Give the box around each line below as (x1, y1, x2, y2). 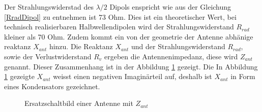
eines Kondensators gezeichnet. (4, 81, 100, 91)
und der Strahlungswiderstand (131, 41, 225, 52)
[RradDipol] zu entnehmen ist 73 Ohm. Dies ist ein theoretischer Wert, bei (4, 11, 237, 22)
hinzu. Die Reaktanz (49, 41, 113, 52)
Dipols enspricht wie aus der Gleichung (109, 2, 231, 12)
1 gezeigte (4, 71, 35, 82)
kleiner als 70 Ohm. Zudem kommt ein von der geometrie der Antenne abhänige (4, 31, 253, 42)
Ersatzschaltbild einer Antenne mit (24, 98, 133, 108)
